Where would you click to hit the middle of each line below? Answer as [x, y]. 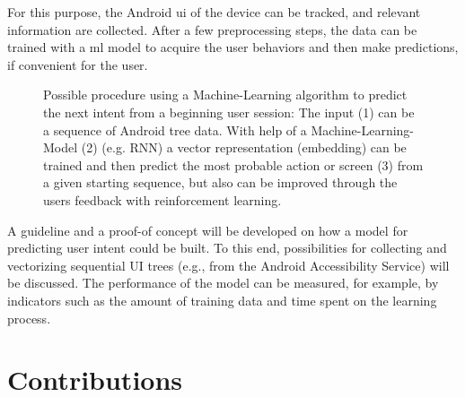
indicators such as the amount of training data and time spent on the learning [222, 300]
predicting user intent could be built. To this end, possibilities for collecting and [227, 248]
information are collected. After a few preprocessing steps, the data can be [212, 29]
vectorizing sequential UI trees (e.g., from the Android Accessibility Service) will [228, 265]
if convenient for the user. [78, 64]
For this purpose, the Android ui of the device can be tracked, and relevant [214, 12]
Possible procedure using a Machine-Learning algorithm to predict [225, 95]
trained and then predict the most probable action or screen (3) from [233, 164]
